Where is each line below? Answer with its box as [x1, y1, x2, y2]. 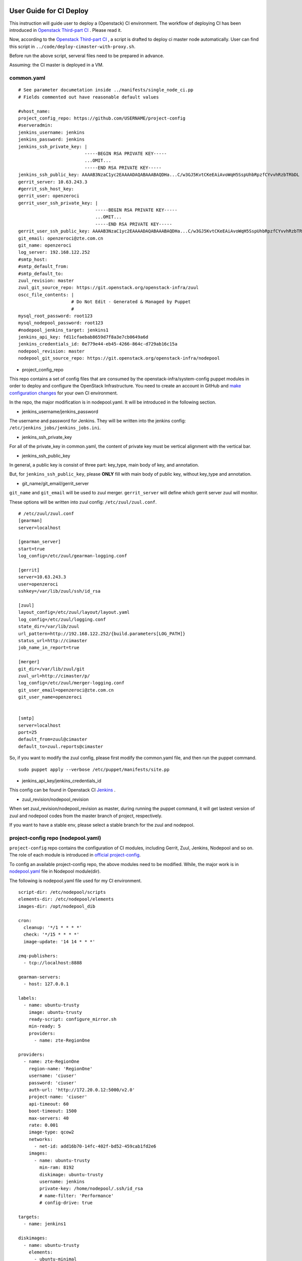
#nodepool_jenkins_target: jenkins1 [18, 327, 109, 333]
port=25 [18, 729, 37, 735]
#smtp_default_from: [18, 264, 69, 269]
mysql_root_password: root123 [18, 313, 93, 319]
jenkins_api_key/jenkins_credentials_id [22, 777, 102, 784]
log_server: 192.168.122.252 [18, 250, 90, 255]
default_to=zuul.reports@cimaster [18, 743, 103, 749]
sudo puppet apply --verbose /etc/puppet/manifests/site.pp [18, 767, 170, 772]
